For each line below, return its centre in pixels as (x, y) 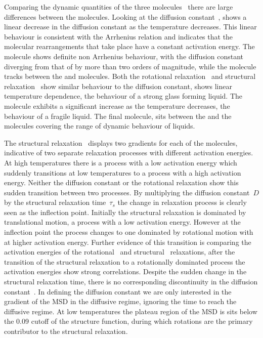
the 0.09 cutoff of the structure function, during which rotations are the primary (128, 321)
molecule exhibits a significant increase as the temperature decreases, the (117, 105)
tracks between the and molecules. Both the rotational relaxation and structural (130, 76)
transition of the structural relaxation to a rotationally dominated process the (125, 261)
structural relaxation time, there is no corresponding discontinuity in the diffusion (131, 282)
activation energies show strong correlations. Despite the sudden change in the (125, 271)
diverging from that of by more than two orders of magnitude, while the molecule (130, 66)
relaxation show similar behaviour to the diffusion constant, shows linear (118, 86)
